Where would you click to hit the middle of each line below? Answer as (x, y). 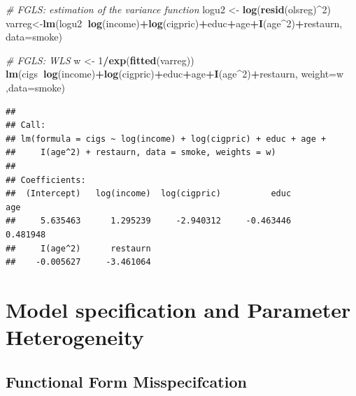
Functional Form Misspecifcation (126, 381)
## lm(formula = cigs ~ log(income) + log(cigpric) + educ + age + (166, 139)
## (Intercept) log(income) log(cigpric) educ (149, 194)
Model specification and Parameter (178, 309)
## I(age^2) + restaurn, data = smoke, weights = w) (141, 153)
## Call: (26, 125)
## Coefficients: (46, 180)
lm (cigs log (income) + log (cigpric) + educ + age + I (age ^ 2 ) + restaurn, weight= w (175, 74)
